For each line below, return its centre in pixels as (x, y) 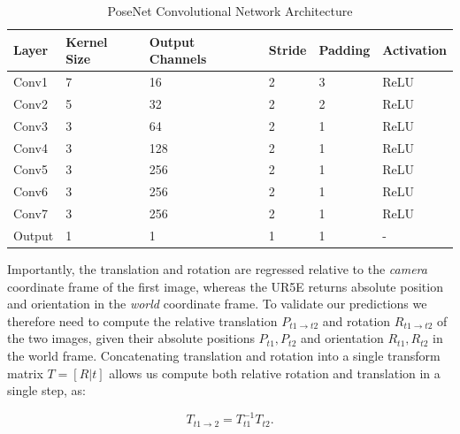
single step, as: (46, 390)
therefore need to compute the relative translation (142, 320)
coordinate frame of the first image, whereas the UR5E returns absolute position (225, 286)
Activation (414, 50)
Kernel (87, 41)
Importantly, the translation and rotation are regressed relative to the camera (217, 269)
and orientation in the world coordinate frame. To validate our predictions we (217, 304)
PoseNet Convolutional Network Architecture (230, 11)
